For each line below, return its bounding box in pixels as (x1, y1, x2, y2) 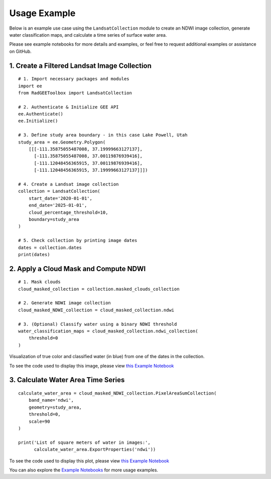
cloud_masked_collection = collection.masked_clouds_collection (18, 286, 180, 292)
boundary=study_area (28, 216, 79, 222)
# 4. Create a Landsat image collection (18, 181, 119, 187)
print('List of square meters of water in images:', (18, 439, 151, 445)
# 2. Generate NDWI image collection (18, 300, 111, 306)
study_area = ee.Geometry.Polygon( (18, 139, 106, 145)
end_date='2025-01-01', (28, 202, 87, 208)
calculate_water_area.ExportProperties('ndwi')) (34, 447, 156, 452)
